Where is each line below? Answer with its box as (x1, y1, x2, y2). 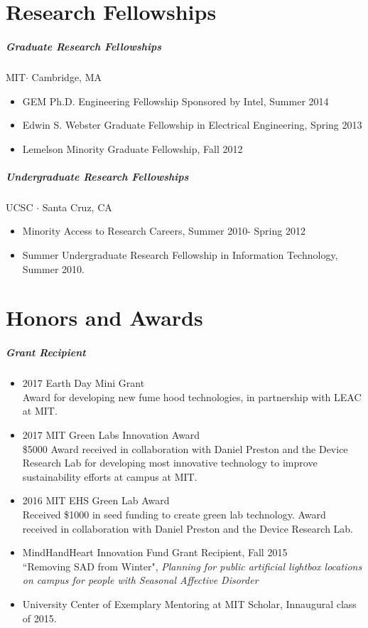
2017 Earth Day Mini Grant (22, 376, 145, 390)
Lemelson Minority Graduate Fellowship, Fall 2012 (22, 141, 243, 156)
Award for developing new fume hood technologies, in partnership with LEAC (22, 389, 362, 404)
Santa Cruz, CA (42, 199, 112, 214)
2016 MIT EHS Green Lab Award (22, 493, 170, 508)
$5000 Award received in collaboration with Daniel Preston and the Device (22, 441, 348, 456)
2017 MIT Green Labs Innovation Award (22, 427, 200, 442)
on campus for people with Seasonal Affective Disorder (22, 573, 259, 587)
